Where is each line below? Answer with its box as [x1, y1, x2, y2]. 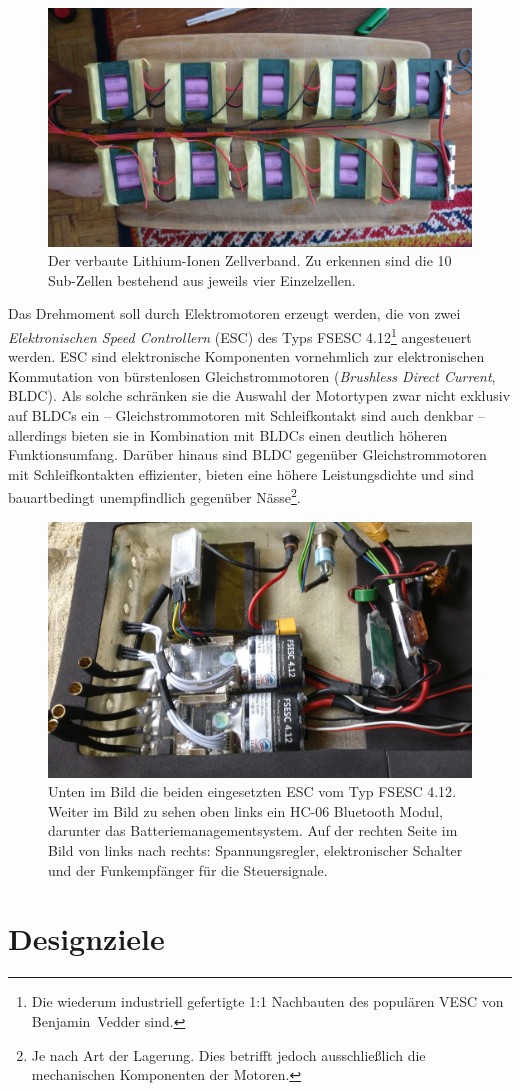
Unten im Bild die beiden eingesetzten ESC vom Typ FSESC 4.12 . [48, 781, 457, 802]
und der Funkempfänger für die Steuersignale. [48, 859, 328, 880]
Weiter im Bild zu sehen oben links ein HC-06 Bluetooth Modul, [48, 800, 443, 821]
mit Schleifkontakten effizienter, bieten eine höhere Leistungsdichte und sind [8, 463, 475, 484]
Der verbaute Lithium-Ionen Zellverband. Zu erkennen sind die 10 [48, 250, 452, 271]
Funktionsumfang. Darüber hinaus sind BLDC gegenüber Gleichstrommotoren [8, 444, 487, 465]
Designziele [8, 918, 165, 959]
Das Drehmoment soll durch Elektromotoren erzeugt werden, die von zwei [8, 303, 461, 324]
